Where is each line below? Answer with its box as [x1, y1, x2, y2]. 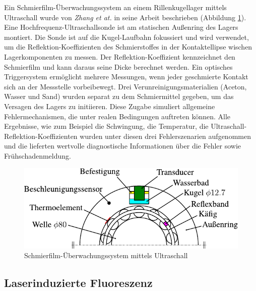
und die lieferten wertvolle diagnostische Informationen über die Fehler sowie [4, 140, 241, 151]
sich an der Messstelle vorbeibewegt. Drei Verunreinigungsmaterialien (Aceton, [4, 81, 247, 91]
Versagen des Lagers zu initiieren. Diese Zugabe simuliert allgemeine [4, 101, 215, 111]
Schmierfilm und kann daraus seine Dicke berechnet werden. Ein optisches [4, 61, 233, 72]
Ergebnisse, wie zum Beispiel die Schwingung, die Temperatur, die [4, 121, 209, 131]
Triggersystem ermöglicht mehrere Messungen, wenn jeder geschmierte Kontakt [4, 71, 248, 82]
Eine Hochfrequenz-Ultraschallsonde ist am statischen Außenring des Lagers [4, 22, 238, 32]
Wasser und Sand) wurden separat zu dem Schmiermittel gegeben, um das [4, 91, 234, 102]
